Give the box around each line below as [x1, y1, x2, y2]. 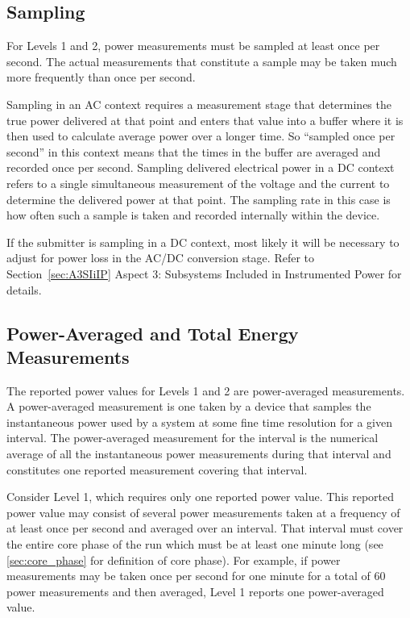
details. [6, 281, 42, 298]
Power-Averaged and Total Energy [6, 320, 299, 345]
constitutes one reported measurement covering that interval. [6, 461, 308, 478]
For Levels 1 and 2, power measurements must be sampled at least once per [6, 37, 380, 54]
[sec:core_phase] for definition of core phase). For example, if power [6, 551, 341, 568]
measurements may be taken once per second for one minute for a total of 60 [6, 567, 386, 584]
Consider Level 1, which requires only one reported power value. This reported [6, 488, 395, 505]
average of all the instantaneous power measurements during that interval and [6, 445, 391, 462]
